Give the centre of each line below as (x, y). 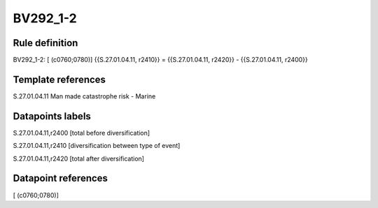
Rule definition (45, 43)
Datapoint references (61, 178)
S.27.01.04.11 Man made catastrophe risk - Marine (84, 96)
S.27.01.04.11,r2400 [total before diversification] (82, 133)
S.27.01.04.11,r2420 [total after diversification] (79, 158)
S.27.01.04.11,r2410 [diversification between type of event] (97, 146)
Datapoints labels (52, 116)
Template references (59, 79)
